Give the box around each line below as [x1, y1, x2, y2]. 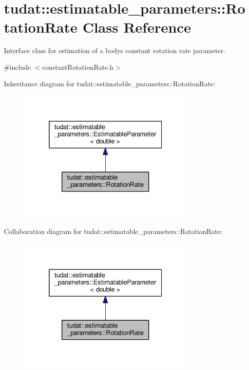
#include [4, 61, 31, 72]
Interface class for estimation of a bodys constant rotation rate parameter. [4, 45, 226, 56]
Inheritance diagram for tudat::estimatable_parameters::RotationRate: [4, 78, 215, 88]
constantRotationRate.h [42, 61, 114, 72]
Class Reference [82, 17, 191, 37]
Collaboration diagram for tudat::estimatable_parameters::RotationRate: [4, 226, 223, 236]
